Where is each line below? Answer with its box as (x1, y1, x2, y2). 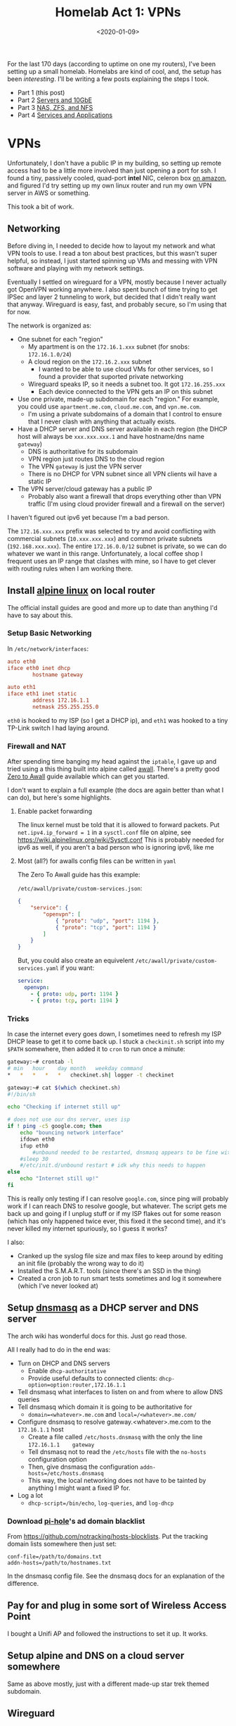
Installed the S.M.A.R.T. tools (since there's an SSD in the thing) (17, 1266, 202, 1275)
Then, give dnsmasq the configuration (27, 1463, 139, 1471)
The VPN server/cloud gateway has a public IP (17, 484, 152, 493)
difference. (7, 1579, 39, 1587)
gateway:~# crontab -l (7, 1058, 74, 1066)
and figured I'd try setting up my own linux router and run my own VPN (7, 181, 212, 190)
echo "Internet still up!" (20, 1175, 99, 1182)
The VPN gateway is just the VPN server (27, 462, 143, 471)
